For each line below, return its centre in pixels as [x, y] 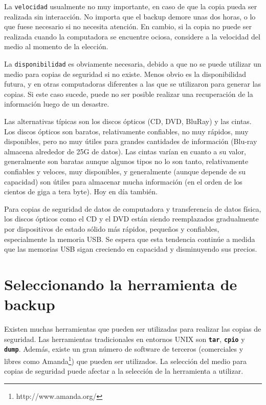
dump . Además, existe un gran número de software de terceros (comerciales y [124, 349]
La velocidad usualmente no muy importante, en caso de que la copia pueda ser [131, 6]
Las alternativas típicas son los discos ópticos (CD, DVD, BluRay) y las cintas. [128, 121]
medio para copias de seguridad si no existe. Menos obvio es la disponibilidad [125, 74]
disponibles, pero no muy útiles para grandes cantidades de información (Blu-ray [131, 141]
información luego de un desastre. [57, 104]
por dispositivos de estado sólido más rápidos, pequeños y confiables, [112, 229]
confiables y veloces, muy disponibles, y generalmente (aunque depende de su [125, 171]
